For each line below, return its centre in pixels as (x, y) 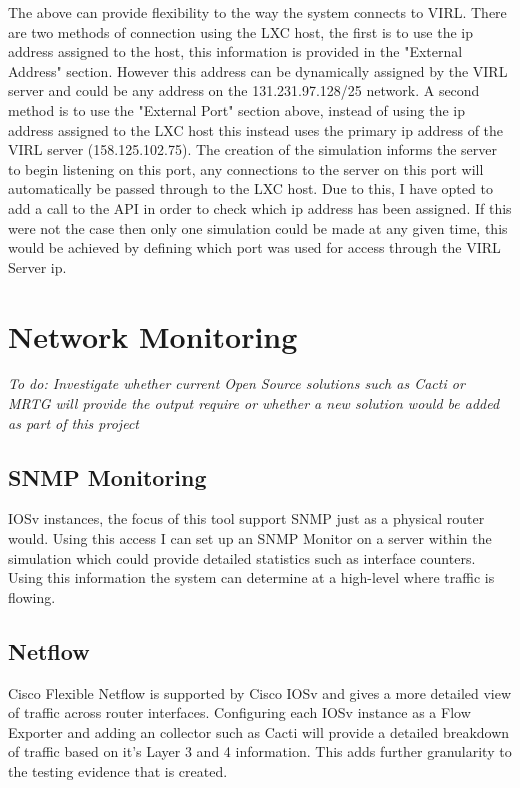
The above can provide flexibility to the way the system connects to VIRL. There (257, 12)
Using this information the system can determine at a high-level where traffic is (251, 577)
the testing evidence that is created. (118, 770)
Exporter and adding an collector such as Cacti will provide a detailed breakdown (259, 731)
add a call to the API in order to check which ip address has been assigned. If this (260, 207)
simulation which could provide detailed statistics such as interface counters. (242, 557)
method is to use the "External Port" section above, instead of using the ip (236, 109)
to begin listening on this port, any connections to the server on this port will (246, 168)
